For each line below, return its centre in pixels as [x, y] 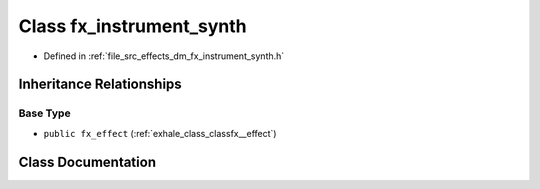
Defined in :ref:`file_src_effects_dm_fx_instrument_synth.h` [164, 56]
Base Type [44, 113]
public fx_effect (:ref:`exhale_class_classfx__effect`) [160, 133]
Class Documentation [87, 161]
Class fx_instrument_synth [132, 26]
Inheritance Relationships [100, 84]
